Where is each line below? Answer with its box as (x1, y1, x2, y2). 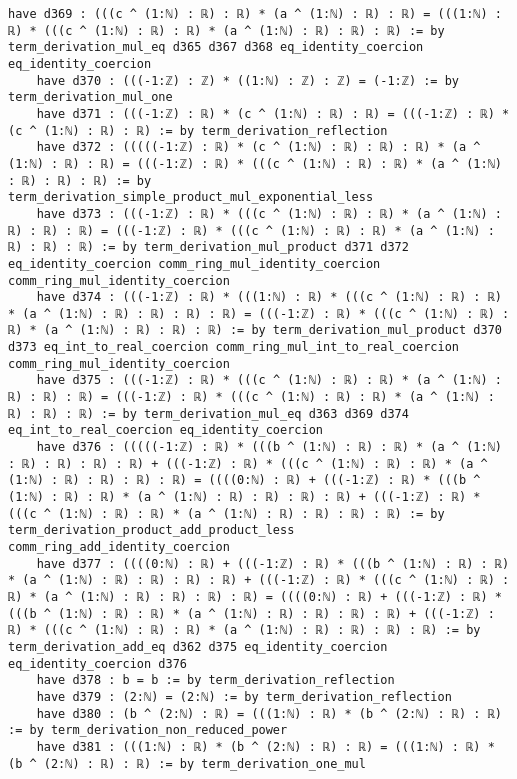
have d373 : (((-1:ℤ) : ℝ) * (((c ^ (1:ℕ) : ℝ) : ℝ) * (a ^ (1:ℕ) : (36, 206, 502, 221)
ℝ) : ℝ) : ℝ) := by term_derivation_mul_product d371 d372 (8, 240, 409, 255)
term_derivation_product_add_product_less (8, 523, 295, 538)
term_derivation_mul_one (8, 90, 173, 105)
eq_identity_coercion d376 (8, 656, 187, 671)
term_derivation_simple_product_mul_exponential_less (8, 190, 374, 205)
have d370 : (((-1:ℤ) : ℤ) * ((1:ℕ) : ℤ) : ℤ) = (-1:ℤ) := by (36, 73, 460, 88)
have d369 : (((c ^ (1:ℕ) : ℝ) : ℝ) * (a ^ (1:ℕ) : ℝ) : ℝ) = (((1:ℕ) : (8, 7, 502, 21)
